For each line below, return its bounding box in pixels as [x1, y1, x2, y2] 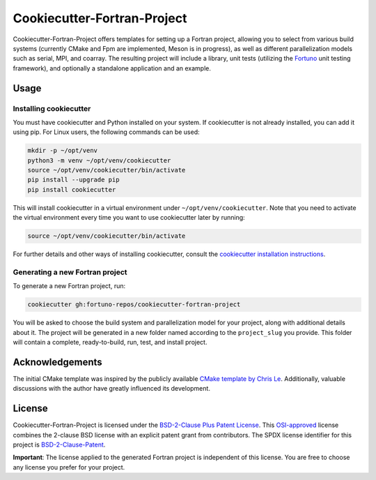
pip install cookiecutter [27, 186, 116, 193]
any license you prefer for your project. [13, 463, 125, 471]
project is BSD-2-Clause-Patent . [13, 440, 106, 449]
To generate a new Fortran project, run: [13, 282, 125, 290]
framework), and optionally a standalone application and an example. [13, 63, 212, 73]
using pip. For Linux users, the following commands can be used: [13, 128, 200, 136]
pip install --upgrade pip [27, 176, 120, 184]
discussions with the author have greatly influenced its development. [13, 384, 210, 393]
